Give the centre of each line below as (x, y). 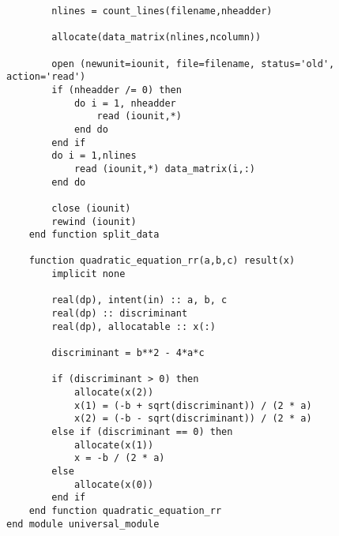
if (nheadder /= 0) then (117, 90)
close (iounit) (91, 208)
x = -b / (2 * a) (119, 458)
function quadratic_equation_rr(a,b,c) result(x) (162, 261)
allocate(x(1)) (114, 445)
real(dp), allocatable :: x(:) (134, 326)
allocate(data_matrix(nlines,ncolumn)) (156, 37)
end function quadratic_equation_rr (125, 510)
